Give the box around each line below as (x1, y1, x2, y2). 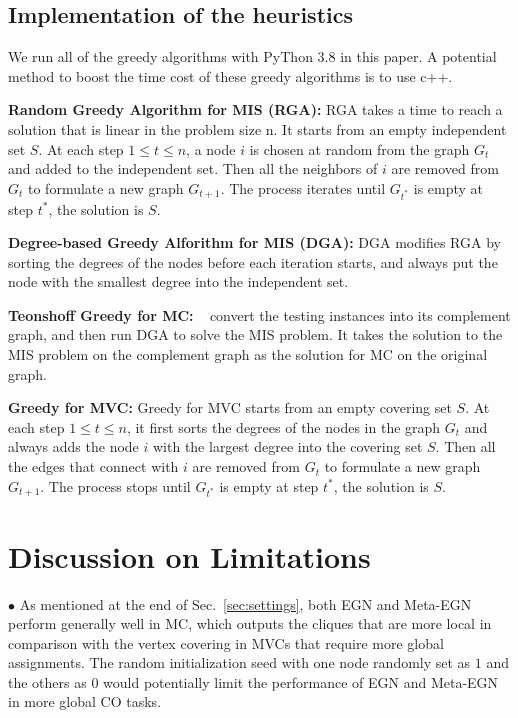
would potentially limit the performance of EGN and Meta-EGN (103, 671, 499, 692)
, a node (186, 138, 236, 159)
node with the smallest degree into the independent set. (8, 271, 349, 292)
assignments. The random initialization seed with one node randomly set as (8, 652, 471, 673)
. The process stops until (40, 475, 191, 496)
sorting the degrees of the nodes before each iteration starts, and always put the (8, 251, 498, 272)
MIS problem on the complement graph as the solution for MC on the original (8, 344, 488, 365)
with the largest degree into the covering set (152, 436, 423, 457)
